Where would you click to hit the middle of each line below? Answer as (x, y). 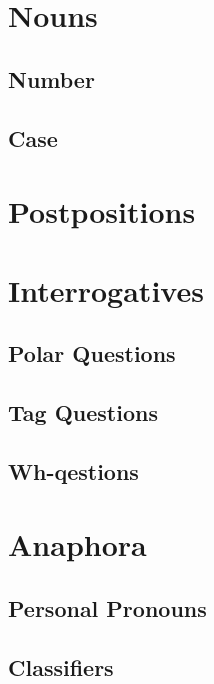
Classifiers (61, 666)
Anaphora (77, 544)
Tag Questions (83, 411)
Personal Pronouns (107, 607)
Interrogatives (106, 289)
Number (51, 78)
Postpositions (102, 211)
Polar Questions (92, 353)
